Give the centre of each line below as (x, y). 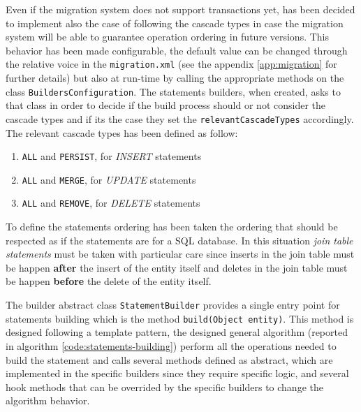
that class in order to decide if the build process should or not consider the (165, 105)
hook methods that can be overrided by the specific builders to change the (164, 387)
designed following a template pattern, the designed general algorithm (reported (177, 332)
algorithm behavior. (48, 400)
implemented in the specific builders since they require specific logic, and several (177, 373)
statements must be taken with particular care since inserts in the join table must (180, 254)
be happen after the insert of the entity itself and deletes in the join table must (177, 267)
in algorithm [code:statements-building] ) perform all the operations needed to (171, 345)
